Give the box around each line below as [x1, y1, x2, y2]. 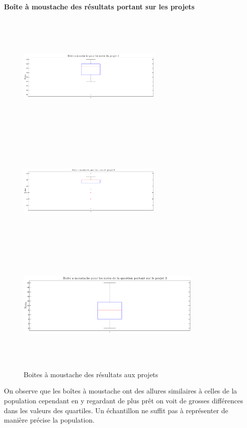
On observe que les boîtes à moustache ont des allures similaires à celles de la [4, 386, 237, 396]
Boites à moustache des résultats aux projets [24, 369, 158, 379]
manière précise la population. [4, 415, 95, 425]
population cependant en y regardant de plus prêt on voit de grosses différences [4, 395, 243, 406]
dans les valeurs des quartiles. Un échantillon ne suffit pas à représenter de [4, 405, 228, 415]
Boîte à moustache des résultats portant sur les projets [4, 1, 195, 11]
